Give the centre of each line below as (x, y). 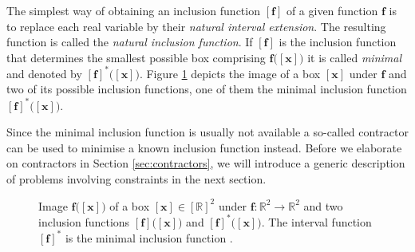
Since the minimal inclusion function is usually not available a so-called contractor (208, 132)
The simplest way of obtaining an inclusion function (133, 10)
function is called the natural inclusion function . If (130, 42)
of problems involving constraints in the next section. (136, 178)
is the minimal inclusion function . (149, 237)
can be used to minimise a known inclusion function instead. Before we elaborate (204, 147)
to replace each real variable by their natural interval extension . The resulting (196, 26)
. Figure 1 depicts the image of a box (230, 73)
